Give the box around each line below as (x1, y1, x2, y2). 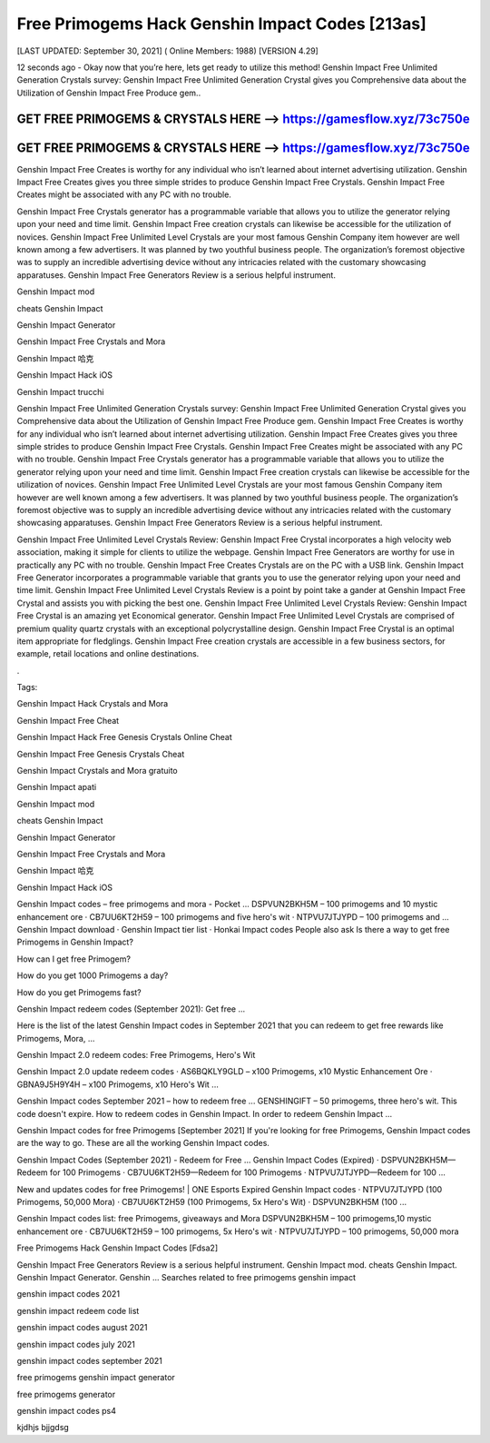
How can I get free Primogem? (16, 954, 132, 964)
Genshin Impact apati (16, 782, 97, 793)
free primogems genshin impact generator (16, 1372, 176, 1383)
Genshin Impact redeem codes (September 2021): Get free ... (16, 1003, 246, 1014)
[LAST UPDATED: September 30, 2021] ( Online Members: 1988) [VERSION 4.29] (16, 45, 319, 56)
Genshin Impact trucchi (16, 386, 104, 397)
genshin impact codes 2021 (16, 1289, 121, 1300)
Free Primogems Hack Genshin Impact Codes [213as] (16, 14, 426, 34)
